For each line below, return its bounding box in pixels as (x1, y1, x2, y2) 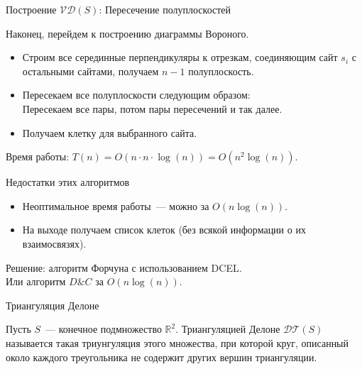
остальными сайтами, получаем (22, 63, 159, 78)
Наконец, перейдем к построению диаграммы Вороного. (6, 26, 249, 40)
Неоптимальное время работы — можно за (22, 198, 209, 213)
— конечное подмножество (45, 321, 162, 336)
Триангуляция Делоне (6, 297, 99, 312)
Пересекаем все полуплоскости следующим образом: (22, 87, 251, 102)
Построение (6, 2, 57, 16)
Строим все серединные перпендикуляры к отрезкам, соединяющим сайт (22, 50, 338, 65)
